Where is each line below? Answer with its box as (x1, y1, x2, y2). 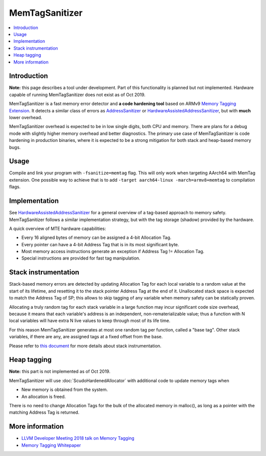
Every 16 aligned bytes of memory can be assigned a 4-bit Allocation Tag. (21, 234, 172, 241)
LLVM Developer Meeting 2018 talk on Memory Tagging (21, 435, 135, 441)
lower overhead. (9, 114, 42, 120)
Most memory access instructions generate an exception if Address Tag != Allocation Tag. (21, 249, 204, 255)
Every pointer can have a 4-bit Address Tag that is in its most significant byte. (21, 241, 179, 247)
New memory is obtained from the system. (21, 387, 108, 392)
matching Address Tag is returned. (9, 409, 80, 416)
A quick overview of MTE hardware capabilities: (9, 226, 106, 231)
